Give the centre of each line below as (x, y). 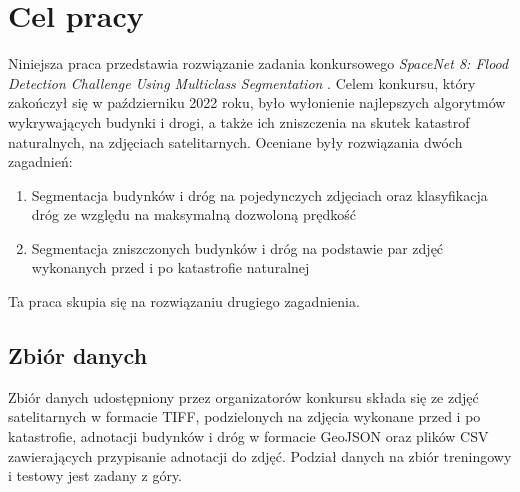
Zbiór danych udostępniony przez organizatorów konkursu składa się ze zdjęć (243, 396)
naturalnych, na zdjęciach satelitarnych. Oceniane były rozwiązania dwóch (235, 141)
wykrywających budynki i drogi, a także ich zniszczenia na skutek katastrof (239, 121)
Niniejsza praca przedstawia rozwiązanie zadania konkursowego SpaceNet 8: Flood (258, 63)
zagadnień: (40, 161)
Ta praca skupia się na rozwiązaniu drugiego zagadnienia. (184, 301)
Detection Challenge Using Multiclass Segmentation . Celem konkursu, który (242, 82)
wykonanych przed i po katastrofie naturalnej (170, 267)
